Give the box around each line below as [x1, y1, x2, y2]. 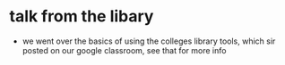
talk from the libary [9, 6, 154, 27]
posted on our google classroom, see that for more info [22, 45, 227, 55]
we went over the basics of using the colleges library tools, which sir [22, 36, 276, 46]
